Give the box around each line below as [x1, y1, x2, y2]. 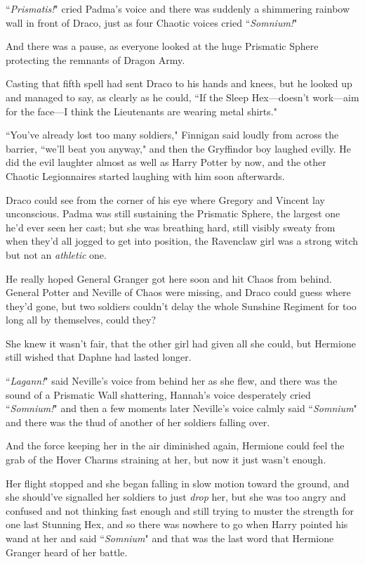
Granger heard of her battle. [6, 544, 128, 559]
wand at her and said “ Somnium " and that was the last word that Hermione [6, 531, 334, 545]
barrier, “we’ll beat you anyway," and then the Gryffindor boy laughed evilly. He [6, 141, 352, 155]
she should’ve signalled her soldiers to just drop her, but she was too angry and [6, 489, 346, 504]
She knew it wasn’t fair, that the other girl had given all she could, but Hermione [6, 335, 356, 350]
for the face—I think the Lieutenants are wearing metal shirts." [6, 103, 277, 118]
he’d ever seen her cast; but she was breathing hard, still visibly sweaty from [6, 219, 336, 234]
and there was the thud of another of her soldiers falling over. [6, 414, 270, 429]
